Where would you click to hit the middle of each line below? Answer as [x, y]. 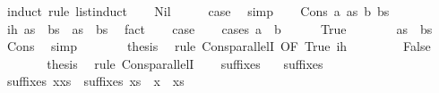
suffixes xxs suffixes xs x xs [95, 81]
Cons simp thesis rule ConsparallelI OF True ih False [219, 46]
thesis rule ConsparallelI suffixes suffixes [185, 63]
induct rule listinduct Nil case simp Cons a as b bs [198, 11]
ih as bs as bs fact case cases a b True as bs [219, 28]
